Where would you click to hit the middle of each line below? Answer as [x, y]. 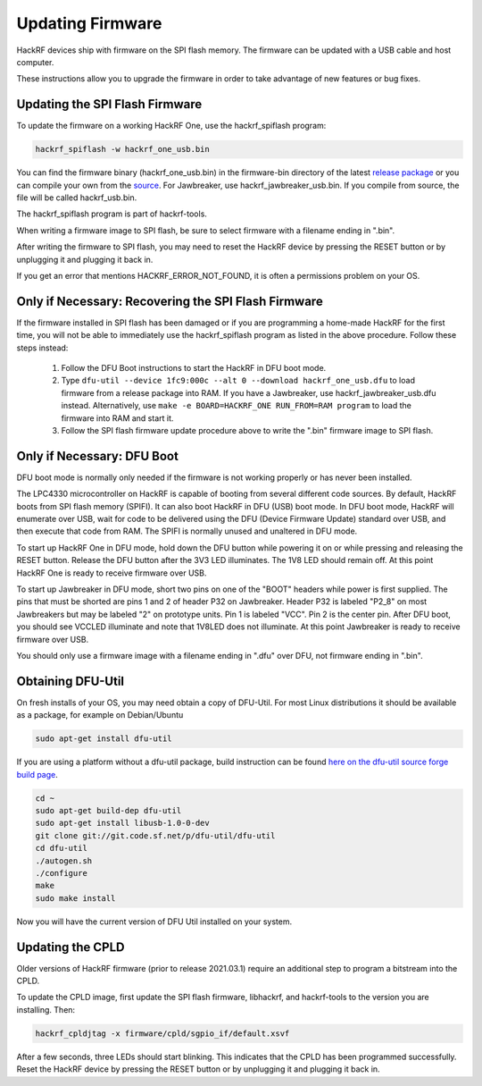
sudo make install [75, 898]
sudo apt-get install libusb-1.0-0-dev [122, 823]
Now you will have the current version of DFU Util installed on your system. [154, 922]
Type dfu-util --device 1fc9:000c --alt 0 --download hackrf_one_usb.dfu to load [238, 381]
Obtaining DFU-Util [71, 681]
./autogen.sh [64, 861]
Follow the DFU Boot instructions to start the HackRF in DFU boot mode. [194, 368]
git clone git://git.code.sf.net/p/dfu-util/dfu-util [155, 835]
